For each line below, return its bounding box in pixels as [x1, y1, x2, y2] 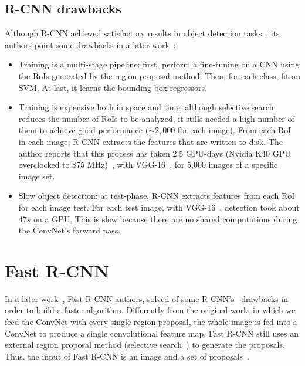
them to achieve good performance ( [18, 124, 149, 136]
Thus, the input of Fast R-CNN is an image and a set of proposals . [5, 350, 250, 362]
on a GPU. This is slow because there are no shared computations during [33, 212, 297, 225]
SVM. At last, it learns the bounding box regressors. [18, 81, 207, 93]
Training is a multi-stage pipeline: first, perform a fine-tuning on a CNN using [18, 58, 300, 70]
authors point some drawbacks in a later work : [5, 38, 176, 50]
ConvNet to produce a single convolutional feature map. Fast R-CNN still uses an [5, 327, 299, 339]
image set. [18, 170, 55, 182]
